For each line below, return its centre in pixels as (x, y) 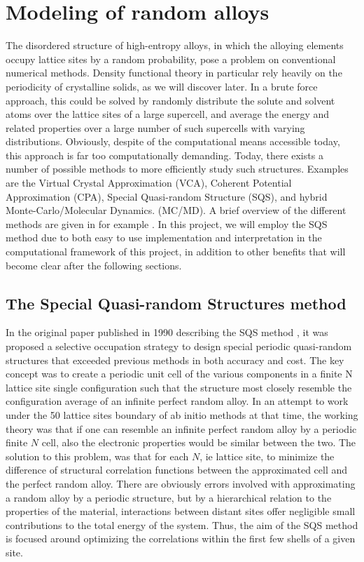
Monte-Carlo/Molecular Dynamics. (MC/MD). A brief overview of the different (176, 210)
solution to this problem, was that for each (97, 456)
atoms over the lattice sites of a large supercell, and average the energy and (168, 114)
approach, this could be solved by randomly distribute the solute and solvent (170, 100)
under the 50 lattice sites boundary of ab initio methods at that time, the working (182, 414)
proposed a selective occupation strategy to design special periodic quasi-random (179, 346)
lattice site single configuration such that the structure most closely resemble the (179, 387)
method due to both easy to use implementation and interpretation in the (164, 237)
